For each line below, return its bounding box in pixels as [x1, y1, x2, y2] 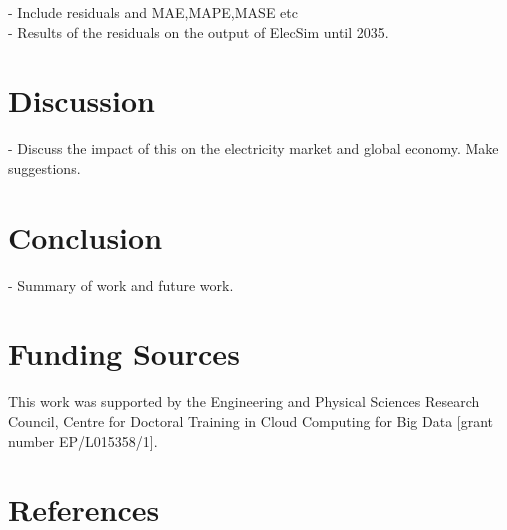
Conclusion [8, 216, 163, 257]
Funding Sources [8, 333, 240, 374]
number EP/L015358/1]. [8, 430, 158, 451]
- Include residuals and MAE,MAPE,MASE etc [8, 2, 298, 22]
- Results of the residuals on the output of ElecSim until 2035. [8, 21, 389, 42]
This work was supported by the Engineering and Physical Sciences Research [8, 391, 480, 412]
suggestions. [8, 157, 81, 178]
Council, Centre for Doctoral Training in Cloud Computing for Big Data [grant [8, 410, 494, 431]
